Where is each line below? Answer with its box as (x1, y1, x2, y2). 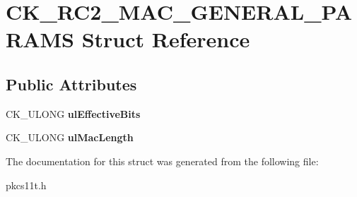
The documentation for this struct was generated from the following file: (6, 153, 319, 168)
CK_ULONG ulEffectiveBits (6, 106, 141, 121)
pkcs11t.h (6, 177, 47, 192)
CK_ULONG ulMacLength (6, 130, 134, 145)
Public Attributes (6, 73, 137, 95)
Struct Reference (81, 25, 250, 54)
